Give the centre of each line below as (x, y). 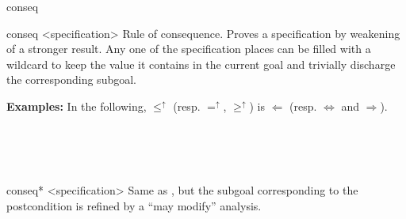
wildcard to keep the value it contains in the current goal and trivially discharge (201, 64)
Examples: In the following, (77, 106)
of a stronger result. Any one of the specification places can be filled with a (189, 49)
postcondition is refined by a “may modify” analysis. (134, 205)
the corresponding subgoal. (71, 79)
